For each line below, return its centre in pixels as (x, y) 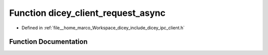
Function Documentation (48, 42)
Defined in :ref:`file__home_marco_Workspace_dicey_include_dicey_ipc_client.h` (103, 28)
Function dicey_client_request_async (87, 13)
